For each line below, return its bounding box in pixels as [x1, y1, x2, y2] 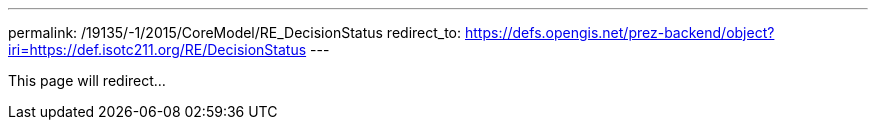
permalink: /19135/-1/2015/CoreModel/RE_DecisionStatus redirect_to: [8, 24, 462, 41]
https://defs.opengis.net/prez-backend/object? [465, 24, 775, 41]
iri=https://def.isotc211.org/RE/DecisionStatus [8, 41, 307, 58]
